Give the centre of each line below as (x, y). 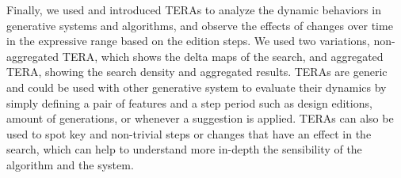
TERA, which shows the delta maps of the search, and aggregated (223, 56)
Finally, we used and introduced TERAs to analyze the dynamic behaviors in (194, 9)
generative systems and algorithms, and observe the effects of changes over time (200, 25)
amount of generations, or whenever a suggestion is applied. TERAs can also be (200, 118)
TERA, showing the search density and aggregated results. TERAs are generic (197, 72)
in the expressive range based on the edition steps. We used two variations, (188, 41)
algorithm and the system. (70, 164)
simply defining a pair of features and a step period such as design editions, (189, 102)
